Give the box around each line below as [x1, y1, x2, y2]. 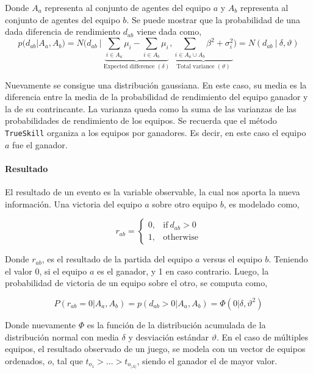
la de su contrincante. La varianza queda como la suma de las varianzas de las [5, 102, 297, 115]
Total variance [176, 63, 215, 70]
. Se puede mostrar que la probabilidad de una [126, 13, 300, 26]
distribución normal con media [5, 330, 119, 343]
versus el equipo [203, 253, 262, 265]
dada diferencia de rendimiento [5, 25, 121, 38]
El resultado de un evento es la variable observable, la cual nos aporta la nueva [5, 185, 300, 198]
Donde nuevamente [5, 318, 76, 331]
